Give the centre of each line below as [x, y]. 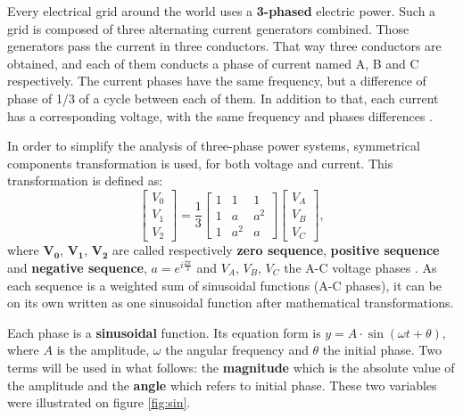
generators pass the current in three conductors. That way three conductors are [224, 46]
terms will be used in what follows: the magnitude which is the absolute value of [231, 367]
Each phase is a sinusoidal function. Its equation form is [164, 332]
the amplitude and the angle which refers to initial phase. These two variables [222, 385]
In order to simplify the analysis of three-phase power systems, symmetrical [214, 146]
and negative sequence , [77, 267]
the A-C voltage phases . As [360, 267]
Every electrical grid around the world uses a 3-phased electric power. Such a [222, 11]
